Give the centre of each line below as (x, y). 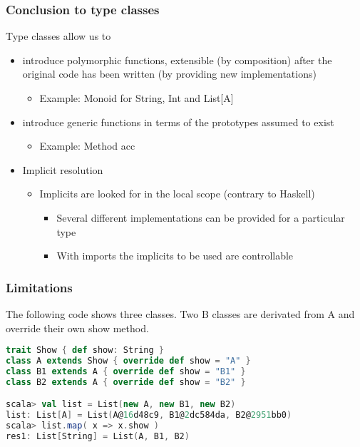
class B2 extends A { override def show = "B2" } (126, 382)
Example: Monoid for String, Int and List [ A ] (137, 98)
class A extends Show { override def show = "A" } (128, 361)
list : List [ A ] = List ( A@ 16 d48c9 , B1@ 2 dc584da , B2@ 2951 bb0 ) (149, 415)
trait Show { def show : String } (85, 350)
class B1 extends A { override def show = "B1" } (126, 371)
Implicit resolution (63, 169)
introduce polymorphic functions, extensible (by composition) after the (177, 60)
